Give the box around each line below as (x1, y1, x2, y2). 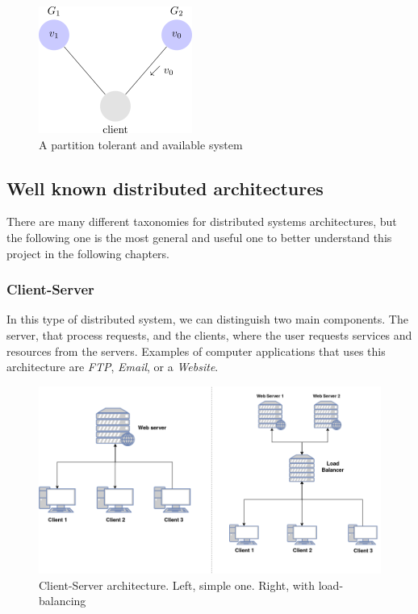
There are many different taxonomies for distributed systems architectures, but (6, 213, 397, 230)
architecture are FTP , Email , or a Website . (6, 358, 219, 375)
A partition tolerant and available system (39, 136, 243, 152)
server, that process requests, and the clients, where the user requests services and (6, 326, 412, 343)
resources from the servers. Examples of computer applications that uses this (6, 342, 386, 359)
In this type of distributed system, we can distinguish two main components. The (6, 311, 408, 328)
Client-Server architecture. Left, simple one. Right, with (39, 576, 316, 593)
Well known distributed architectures (6, 175, 324, 200)
